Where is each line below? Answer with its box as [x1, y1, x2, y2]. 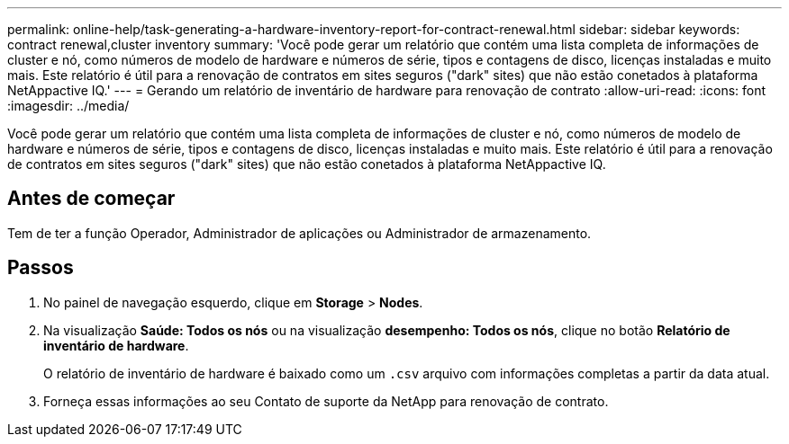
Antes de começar [7, 187, 176, 210]
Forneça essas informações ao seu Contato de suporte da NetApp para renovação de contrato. [43, 393, 609, 409]
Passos [7, 256, 74, 280]
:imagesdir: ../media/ [7, 98, 130, 113]
